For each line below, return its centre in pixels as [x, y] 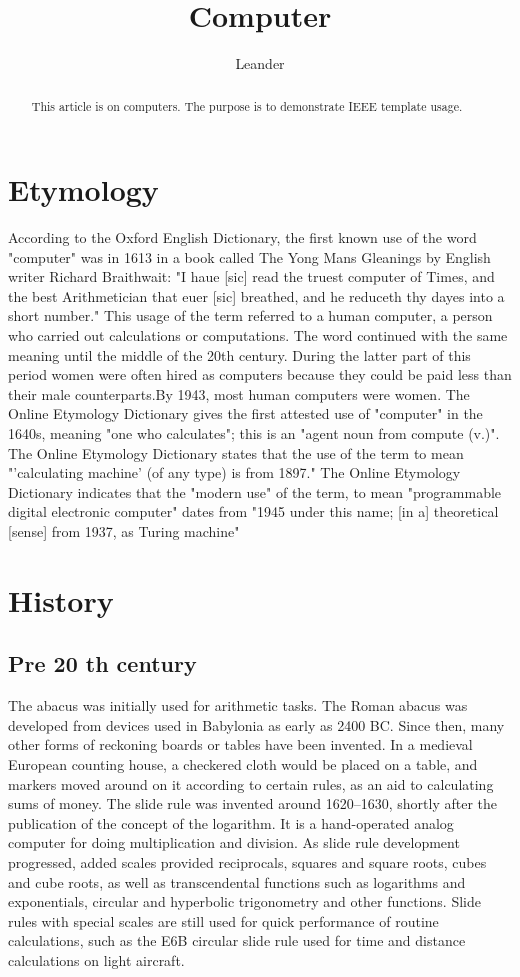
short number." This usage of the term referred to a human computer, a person [250, 315]
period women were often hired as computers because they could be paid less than [260, 374]
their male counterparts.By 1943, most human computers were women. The [239, 393]
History [61, 599]
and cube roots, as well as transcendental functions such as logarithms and [237, 881]
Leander [260, 63]
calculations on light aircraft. [96, 959]
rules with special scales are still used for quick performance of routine [223, 920]
